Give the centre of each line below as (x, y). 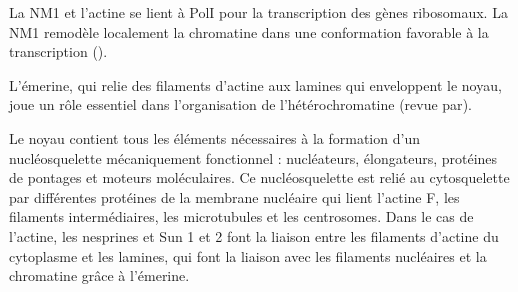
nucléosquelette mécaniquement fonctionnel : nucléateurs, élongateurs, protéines (253, 157)
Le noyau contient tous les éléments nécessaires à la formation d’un (214, 137)
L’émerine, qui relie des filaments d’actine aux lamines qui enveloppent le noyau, (255, 84)
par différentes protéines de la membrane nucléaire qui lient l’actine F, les (234, 196)
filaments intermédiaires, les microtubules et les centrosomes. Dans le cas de (241, 216)
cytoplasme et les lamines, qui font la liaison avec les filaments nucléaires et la (248, 255)
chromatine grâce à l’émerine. (99, 275)
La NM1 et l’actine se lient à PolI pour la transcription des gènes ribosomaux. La (258, 12)
